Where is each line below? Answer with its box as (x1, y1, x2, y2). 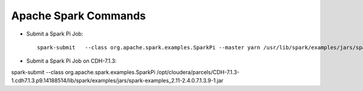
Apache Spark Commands (11, 9, 146, 22)
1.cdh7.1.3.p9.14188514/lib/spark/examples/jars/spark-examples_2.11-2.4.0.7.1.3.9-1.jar (11, 77, 224, 84)
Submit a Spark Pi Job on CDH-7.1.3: (26, 57, 117, 64)
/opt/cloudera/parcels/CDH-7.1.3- (156, 68, 240, 75)
